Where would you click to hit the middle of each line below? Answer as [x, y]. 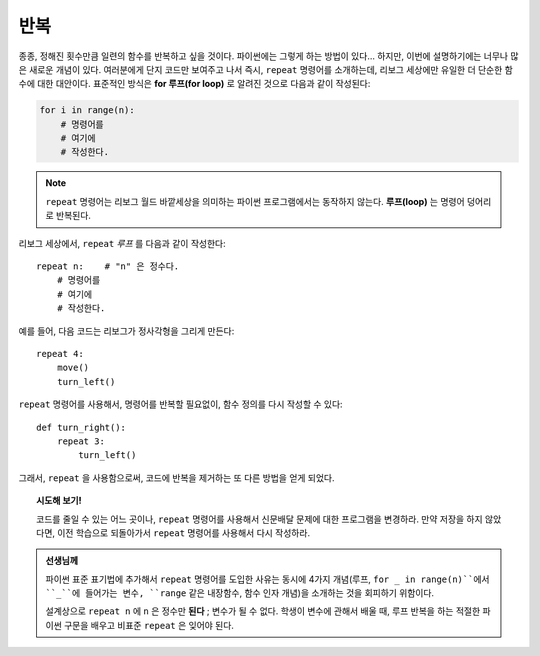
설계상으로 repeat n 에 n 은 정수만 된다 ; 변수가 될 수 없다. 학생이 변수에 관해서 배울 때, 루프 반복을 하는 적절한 [263, 611]
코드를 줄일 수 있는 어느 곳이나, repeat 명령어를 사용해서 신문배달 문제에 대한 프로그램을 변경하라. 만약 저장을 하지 [260, 519]
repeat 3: [80, 441]
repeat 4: [60, 353]
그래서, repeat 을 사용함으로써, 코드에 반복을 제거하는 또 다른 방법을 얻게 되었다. [176, 477]
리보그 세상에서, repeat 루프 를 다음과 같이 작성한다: [122, 243]
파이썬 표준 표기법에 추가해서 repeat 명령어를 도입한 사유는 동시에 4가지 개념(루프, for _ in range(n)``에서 [267, 579]
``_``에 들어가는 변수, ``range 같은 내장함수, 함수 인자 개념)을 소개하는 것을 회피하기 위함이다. [240, 593]
